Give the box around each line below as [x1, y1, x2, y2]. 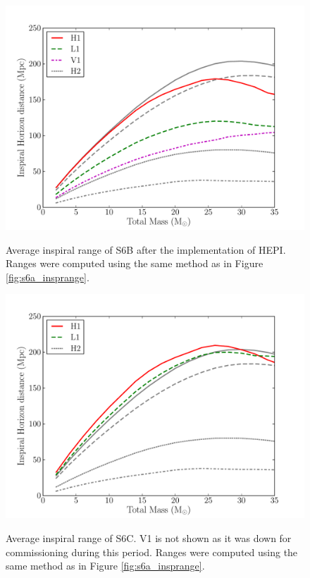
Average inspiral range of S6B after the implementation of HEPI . [6, 242, 286, 257]
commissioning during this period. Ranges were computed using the [6, 544, 298, 559]
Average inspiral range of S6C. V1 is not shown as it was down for [6, 530, 292, 545]
